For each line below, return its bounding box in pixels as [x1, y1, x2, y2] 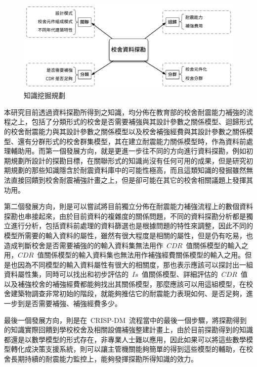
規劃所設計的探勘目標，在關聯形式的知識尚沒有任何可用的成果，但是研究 [10, 155, 246, 165]
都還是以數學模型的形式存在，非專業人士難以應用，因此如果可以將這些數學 [4, 334, 246, 344]
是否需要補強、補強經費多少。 [24, 298, 122, 309]
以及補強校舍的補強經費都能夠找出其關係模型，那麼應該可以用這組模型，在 [4, 278, 246, 289]
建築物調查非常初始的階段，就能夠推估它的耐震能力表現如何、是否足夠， [10, 288, 246, 299]
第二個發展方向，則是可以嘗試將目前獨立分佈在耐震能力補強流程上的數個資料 [4, 201, 253, 211]
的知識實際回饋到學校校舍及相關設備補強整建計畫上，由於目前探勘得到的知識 [4, 324, 253, 335]
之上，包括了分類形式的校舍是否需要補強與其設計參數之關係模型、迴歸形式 [10, 116, 253, 127]
